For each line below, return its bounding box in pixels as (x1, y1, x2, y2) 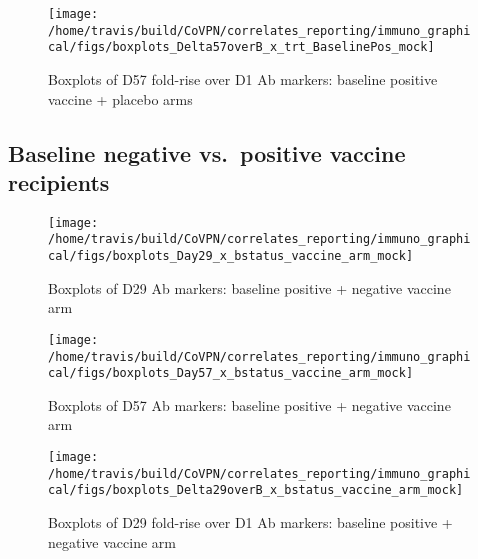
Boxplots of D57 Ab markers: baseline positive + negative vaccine (48, 394, 451, 415)
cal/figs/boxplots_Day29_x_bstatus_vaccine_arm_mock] (48, 249, 414, 264)
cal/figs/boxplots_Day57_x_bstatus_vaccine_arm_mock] (48, 366, 414, 381)
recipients (8, 166, 110, 197)
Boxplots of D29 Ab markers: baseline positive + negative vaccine (48, 277, 451, 298)
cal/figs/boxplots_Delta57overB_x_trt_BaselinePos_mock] (48, 40, 435, 55)
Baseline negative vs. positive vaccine (8, 137, 406, 168)
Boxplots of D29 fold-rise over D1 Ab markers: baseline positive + (48, 512, 453, 533)
